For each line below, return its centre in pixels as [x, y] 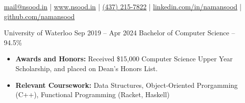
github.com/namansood [39, 16]
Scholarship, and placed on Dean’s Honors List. [86, 68]
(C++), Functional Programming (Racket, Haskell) [92, 94]
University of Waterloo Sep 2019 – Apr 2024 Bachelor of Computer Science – [120, 33]
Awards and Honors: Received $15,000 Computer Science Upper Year [124, 59]
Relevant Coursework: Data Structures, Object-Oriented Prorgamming [127, 85]
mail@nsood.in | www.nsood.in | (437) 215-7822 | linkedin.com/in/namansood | [123, 6]
